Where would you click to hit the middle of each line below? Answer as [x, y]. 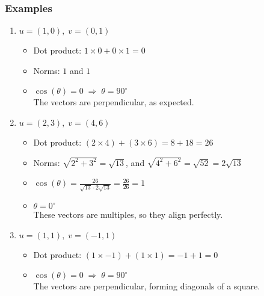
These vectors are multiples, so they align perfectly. [128, 214]
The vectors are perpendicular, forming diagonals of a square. [147, 286]
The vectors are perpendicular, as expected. [114, 102]
